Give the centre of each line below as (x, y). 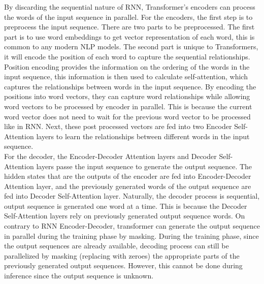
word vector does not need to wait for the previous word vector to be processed (127, 116)
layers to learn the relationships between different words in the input (143, 136)
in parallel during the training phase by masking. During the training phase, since (131, 235)
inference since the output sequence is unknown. (79, 276)
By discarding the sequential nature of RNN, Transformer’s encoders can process (130, 7)
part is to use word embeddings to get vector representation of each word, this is (129, 36)
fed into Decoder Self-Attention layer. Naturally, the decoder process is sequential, (132, 196)
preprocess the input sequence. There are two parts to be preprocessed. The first (129, 27)
